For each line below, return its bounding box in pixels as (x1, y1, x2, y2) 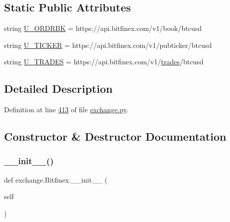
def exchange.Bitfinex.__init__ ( (4, 174, 108, 185)
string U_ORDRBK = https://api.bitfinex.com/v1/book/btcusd (4, 23, 202, 33)
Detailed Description (4, 81, 113, 96)
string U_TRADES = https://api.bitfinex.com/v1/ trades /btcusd (4, 56, 204, 67)
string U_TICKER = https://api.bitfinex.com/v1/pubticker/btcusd (4, 39, 212, 50)
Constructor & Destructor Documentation (4, 129, 227, 144)
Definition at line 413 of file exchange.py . (4, 104, 128, 115)
